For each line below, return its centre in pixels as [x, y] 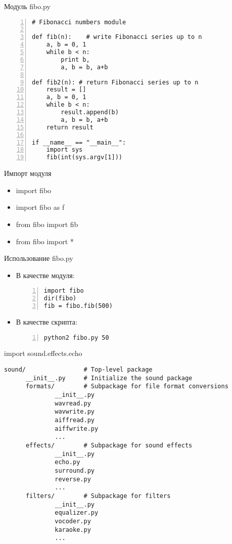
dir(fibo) [60, 299]
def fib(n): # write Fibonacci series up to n [117, 37]
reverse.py [73, 479]
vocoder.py [73, 521]
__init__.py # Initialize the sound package [109, 378]
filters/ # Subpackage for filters [98, 496]
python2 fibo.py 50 [76, 337]
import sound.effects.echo [43, 353]
